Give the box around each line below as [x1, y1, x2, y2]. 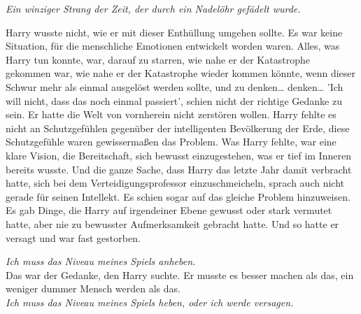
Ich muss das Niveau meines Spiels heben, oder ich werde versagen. [6, 294, 294, 309]
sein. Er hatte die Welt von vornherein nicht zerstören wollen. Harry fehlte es [6, 107, 337, 122]
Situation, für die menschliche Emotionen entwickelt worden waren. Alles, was [6, 38, 340, 53]
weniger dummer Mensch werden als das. [6, 281, 180, 296]
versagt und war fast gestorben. [6, 230, 141, 245]
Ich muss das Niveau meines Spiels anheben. [6, 254, 196, 269]
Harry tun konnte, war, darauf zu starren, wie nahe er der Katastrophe [6, 52, 310, 66]
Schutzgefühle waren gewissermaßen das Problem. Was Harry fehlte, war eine [6, 134, 337, 149]
